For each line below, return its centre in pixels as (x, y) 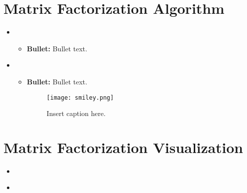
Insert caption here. (76, 113)
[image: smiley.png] (80, 97)
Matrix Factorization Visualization (123, 147)
